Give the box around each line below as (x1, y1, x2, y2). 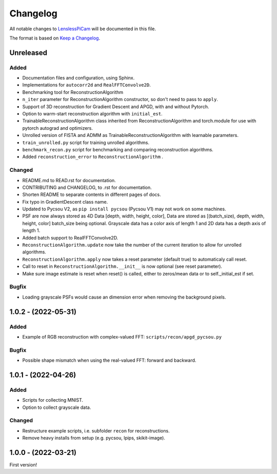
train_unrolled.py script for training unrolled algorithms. (22, 139, 150, 146)
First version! (9, 462, 37, 468)
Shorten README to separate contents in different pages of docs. (22, 191, 161, 197)
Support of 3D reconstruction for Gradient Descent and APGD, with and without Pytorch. (22, 103, 209, 110)
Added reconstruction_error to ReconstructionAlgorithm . (22, 154, 164, 160)
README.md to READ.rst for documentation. (22, 177, 116, 183)
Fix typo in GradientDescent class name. (22, 199, 108, 205)
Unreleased (9, 48, 48, 57)
